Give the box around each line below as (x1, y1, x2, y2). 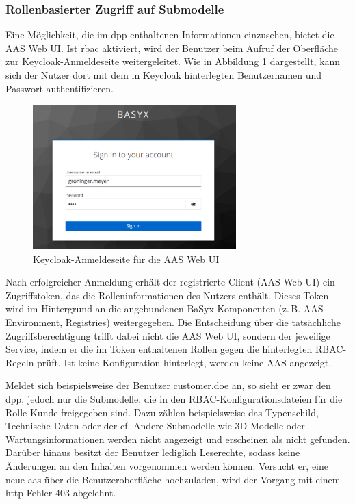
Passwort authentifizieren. (5, 81, 114, 95)
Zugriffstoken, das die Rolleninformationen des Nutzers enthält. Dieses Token (5, 288, 329, 302)
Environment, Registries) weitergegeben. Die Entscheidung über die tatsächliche (5, 315, 341, 329)
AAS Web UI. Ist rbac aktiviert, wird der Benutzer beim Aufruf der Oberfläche (5, 40, 338, 55)
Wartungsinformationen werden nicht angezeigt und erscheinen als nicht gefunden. (5, 431, 350, 446)
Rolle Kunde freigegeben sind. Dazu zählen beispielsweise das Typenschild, (5, 405, 319, 419)
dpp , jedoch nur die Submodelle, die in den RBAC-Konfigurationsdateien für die (5, 392, 343, 406)
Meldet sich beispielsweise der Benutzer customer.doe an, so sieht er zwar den (5, 378, 331, 392)
